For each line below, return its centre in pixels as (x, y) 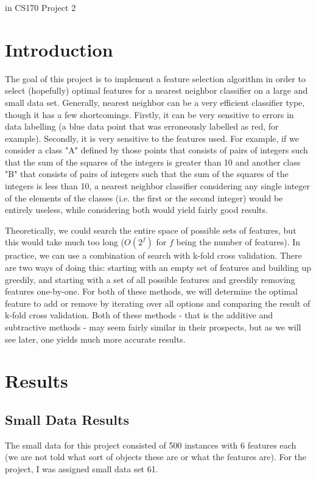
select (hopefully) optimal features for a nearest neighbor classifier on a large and (156, 90)
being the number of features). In (238, 242)
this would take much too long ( (65, 242)
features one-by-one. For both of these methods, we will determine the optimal (151, 291)
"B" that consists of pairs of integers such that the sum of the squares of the (147, 174)
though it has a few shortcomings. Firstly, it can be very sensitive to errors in (149, 114)
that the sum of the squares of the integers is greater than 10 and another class (153, 162)
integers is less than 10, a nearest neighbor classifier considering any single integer (158, 186)
